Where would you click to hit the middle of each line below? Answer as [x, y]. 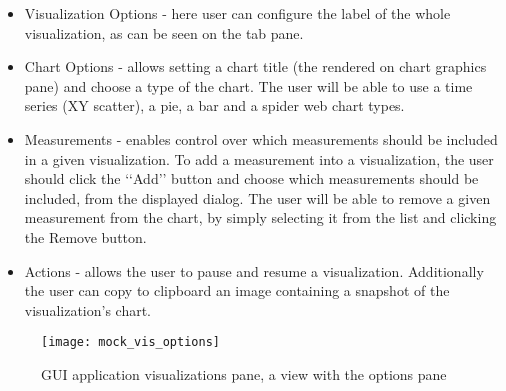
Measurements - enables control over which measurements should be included [261, 138]
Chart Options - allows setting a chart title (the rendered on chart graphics [255, 66]
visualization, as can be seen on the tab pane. [164, 32]
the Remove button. [85, 236]
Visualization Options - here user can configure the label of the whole [237, 13]
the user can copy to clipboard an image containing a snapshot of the [237, 290]
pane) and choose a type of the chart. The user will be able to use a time [248, 85]
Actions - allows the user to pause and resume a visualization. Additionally [254, 270]
